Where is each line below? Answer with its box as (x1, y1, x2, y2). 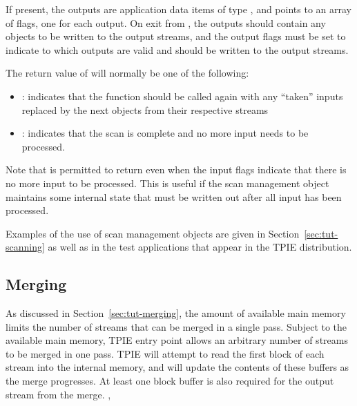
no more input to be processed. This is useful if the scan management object (6, 175, 329, 190)
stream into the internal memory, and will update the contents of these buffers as (6, 360, 349, 374)
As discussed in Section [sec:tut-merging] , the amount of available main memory (6, 306, 346, 320)
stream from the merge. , (6, 387, 111, 401)
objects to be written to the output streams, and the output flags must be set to (6, 29, 346, 43)
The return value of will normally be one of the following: (6, 66, 249, 80)
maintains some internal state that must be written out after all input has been (6, 189, 342, 204)
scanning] (6, 240, 45, 254)
